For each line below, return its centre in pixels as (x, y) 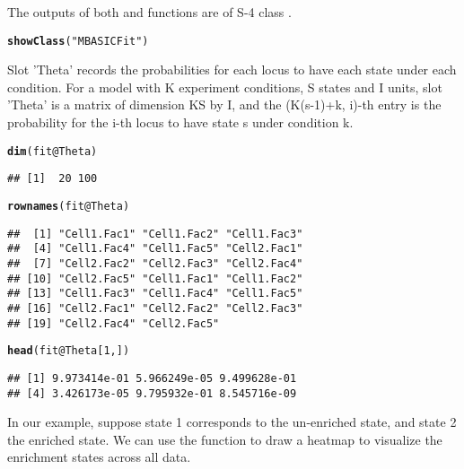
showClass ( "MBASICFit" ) (78, 41)
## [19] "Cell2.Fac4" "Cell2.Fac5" (114, 323)
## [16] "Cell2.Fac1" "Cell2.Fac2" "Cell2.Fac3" (155, 308)
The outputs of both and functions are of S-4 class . (149, 12)
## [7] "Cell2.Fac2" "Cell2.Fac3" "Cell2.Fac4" (155, 263)
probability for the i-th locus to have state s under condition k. (180, 122)
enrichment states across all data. (99, 457)
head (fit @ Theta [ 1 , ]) (69, 351)
